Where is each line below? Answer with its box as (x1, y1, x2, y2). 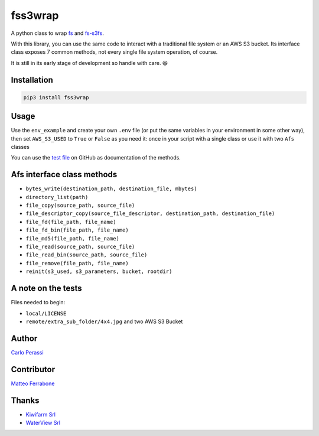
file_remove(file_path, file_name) (25, 260, 129, 266)
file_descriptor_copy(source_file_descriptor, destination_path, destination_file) (25, 210, 275, 217)
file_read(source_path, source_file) (25, 243, 135, 250)
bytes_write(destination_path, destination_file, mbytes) (25, 186, 197, 192)
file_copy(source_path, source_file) (25, 202, 135, 209)
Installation (11, 74, 53, 85)
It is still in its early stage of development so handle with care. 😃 (11, 59, 168, 66)
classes (11, 144, 30, 150)
